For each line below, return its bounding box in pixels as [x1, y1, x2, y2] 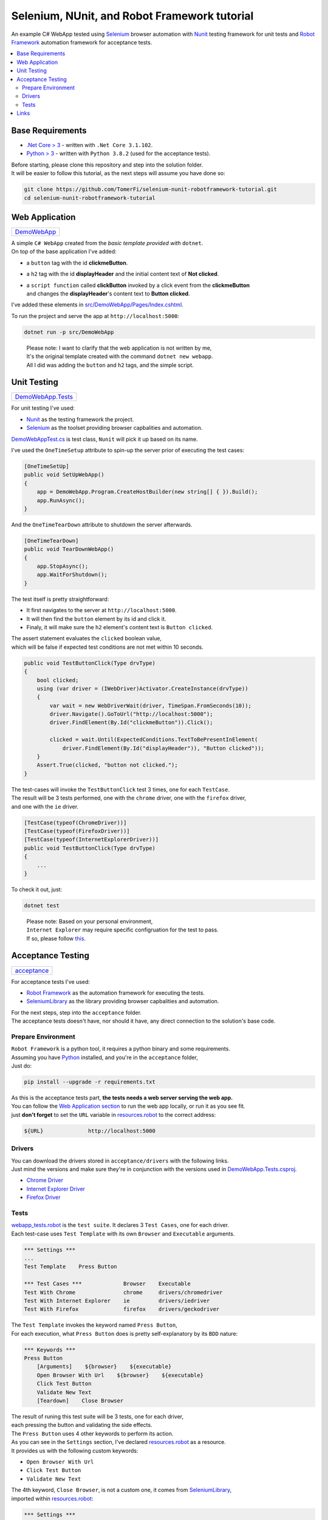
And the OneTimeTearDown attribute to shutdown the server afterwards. [11, 520, 193, 528]
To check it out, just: [11, 885, 63, 893]
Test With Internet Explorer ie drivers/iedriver [24, 1297, 210, 1304]
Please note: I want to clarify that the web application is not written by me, [26, 344, 212, 351]
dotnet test [24, 902, 60, 909]
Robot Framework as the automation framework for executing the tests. [26, 989, 205, 997]
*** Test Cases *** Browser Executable [24, 1280, 191, 1287]
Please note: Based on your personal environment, [26, 917, 153, 925]
